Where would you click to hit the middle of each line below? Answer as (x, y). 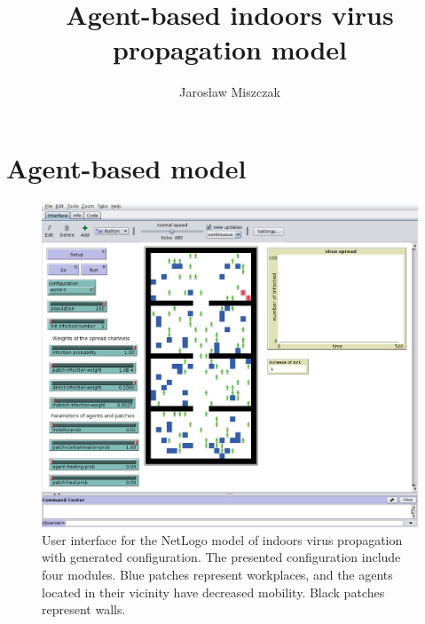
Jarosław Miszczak (230, 92)
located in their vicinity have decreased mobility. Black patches (213, 592)
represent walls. (84, 609)
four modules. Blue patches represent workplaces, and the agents (217, 575)
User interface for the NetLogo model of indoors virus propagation (222, 539)
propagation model (230, 49)
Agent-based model (126, 167)
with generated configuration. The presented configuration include (221, 557)
